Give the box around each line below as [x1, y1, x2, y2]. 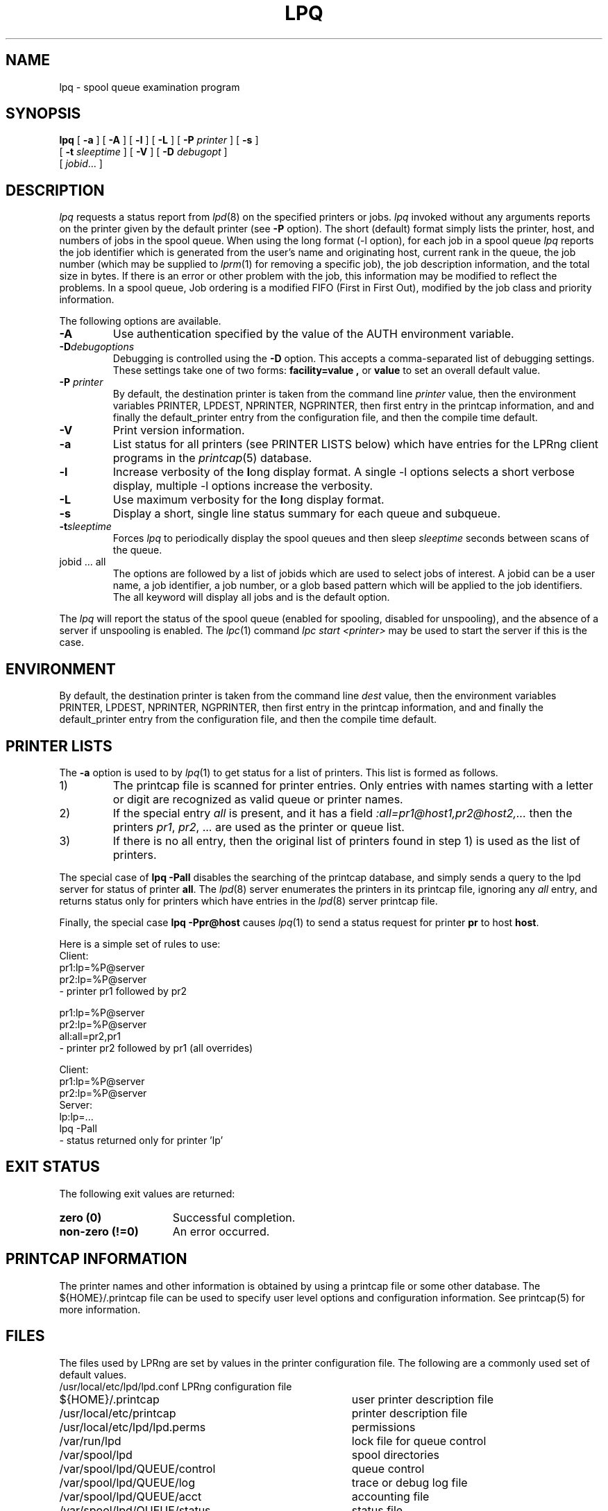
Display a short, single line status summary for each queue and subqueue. [112, 506, 500, 521]
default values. [59, 1368, 127, 1381]
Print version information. [112, 423, 245, 438]
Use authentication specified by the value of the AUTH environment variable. [112, 327, 514, 341]
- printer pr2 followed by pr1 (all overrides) [59, 1041, 253, 1054]
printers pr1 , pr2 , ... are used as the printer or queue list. [112, 819, 405, 834]
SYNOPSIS [6, 105, 81, 123]
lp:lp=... [59, 1110, 94, 1122]
